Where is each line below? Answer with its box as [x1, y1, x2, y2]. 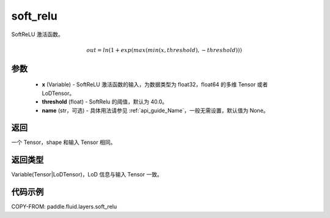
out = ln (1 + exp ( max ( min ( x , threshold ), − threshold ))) [86, 47, 243, 53]
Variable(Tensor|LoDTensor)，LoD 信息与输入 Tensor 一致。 [11, 171, 163, 178]
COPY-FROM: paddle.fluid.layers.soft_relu [11, 203, 117, 211]
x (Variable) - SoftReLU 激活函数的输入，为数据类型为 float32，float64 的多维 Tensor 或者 [42, 81, 268, 88]
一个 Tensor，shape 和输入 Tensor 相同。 [11, 138, 116, 146]
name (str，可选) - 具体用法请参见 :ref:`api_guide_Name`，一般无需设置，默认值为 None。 [42, 107, 269, 114]
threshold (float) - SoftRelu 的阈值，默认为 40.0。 [42, 98, 168, 105]
